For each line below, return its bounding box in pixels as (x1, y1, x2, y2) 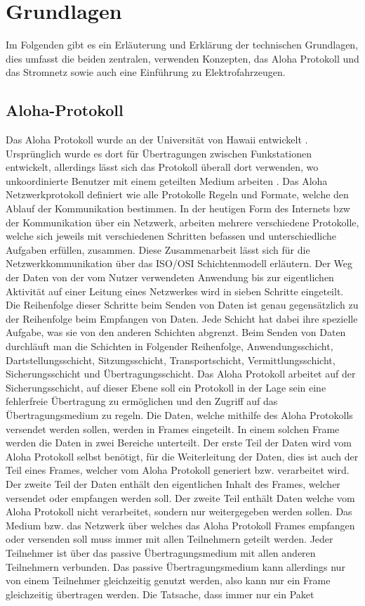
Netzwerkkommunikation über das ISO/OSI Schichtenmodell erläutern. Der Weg (6, 256, 352, 271)
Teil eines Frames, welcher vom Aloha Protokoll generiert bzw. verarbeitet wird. (6, 463, 350, 477)
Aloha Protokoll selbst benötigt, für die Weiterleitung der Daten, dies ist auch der (6, 449, 359, 463)
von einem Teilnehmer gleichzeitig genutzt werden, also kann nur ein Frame (6, 573, 331, 588)
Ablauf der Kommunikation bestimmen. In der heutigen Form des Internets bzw (6, 201, 350, 216)
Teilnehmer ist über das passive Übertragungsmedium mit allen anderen (6, 545, 316, 560)
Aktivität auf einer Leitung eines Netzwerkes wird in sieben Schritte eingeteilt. (6, 283, 344, 298)
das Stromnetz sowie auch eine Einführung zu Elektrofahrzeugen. (6, 65, 286, 79)
